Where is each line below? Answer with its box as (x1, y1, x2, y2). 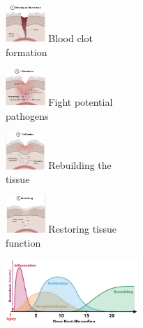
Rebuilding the (48, 158, 112, 172)
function (6, 235, 41, 250)
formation (6, 45, 47, 59)
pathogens (6, 108, 49, 123)
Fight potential (48, 95, 113, 109)
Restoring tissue (48, 221, 117, 236)
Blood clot (48, 31, 93, 46)
